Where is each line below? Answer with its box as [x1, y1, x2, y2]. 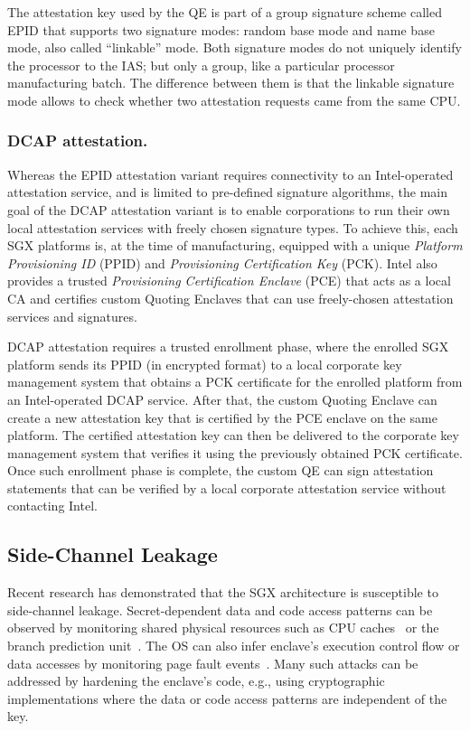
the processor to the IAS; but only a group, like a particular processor [7, 55, 395, 74]
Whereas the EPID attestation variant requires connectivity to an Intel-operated [7, 164, 454, 183]
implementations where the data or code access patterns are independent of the [7, 689, 447, 708]
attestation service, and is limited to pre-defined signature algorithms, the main [7, 183, 448, 201]
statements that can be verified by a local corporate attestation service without [7, 478, 446, 497]
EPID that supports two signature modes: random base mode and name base [7, 20, 435, 39]
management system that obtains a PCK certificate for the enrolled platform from [7, 372, 463, 391]
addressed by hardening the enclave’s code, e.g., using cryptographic [7, 671, 385, 690]
